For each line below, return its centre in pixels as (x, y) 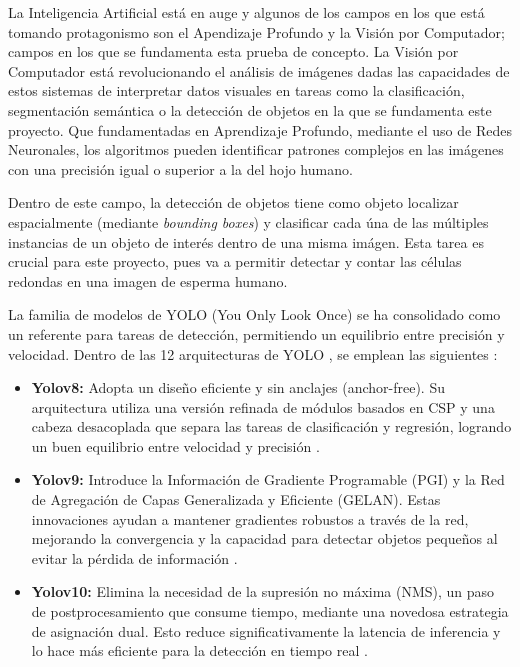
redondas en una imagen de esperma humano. (148, 280)
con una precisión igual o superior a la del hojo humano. (180, 168)
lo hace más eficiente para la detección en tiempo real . (199, 650)
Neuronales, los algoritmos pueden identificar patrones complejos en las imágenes (256, 149)
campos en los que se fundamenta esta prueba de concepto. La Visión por (233, 51)
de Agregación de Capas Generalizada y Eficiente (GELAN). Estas (236, 499)
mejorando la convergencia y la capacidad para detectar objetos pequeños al (264, 538)
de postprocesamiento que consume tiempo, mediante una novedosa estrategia (270, 611)
